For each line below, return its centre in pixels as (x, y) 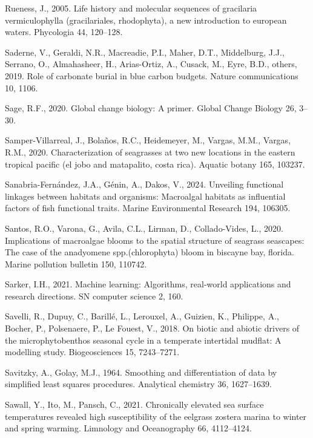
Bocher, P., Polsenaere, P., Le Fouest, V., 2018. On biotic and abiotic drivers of (152, 328)
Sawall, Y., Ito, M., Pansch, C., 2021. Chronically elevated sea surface (134, 404)
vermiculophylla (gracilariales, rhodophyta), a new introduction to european (146, 20)
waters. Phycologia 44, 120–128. (64, 32)
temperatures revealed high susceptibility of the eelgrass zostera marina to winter (156, 416)
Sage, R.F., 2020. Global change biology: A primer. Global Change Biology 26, (151, 108)
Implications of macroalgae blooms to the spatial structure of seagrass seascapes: (155, 240)
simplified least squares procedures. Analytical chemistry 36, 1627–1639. (138, 384)
